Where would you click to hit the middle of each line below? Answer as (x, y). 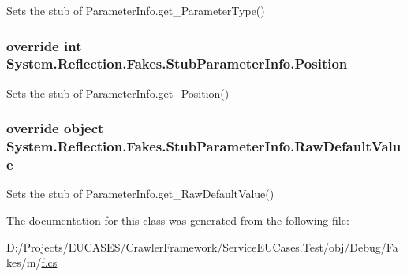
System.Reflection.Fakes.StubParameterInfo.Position (177, 63)
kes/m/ (24, 262)
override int (44, 45)
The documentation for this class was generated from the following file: (178, 220)
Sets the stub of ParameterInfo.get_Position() (118, 93)
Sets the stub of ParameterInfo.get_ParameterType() (136, 10)
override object (55, 128)
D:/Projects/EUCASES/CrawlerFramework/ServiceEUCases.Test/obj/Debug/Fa (202, 246)
